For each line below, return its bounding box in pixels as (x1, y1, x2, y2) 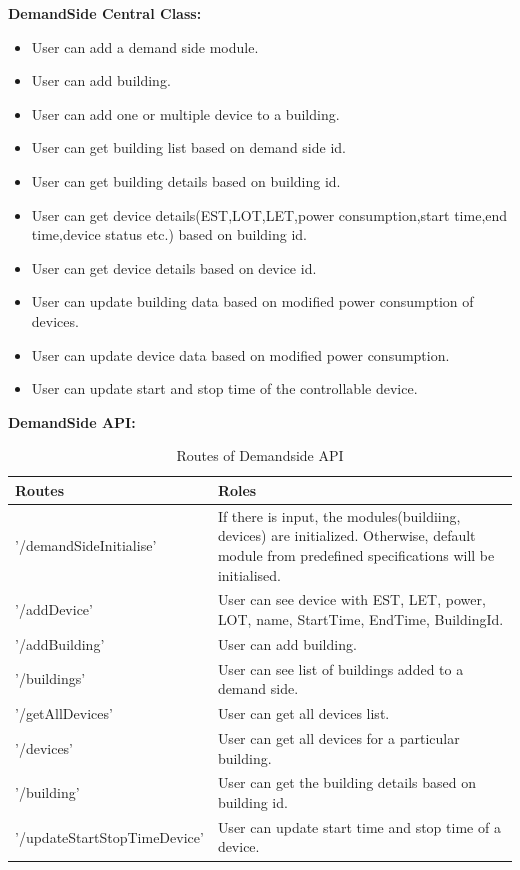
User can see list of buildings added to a (217, 658, 464, 679)
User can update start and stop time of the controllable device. (31, 378, 418, 399)
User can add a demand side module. (31, 36, 259, 57)
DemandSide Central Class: (8, 3, 202, 23)
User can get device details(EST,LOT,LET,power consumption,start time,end (31, 204, 508, 225)
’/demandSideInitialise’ (15, 535, 157, 556)
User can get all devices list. (217, 703, 390, 724)
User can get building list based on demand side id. (31, 137, 346, 158)
